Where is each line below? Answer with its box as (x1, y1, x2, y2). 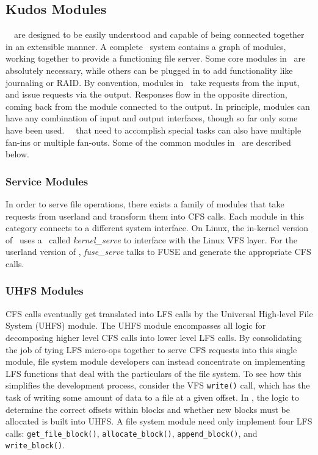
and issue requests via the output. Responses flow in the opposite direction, (5, 88, 287, 101)
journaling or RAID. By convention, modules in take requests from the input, (5, 76, 300, 88)
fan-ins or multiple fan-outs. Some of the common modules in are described (5, 135, 291, 148)
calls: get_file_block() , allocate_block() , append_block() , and (5, 426, 258, 439)
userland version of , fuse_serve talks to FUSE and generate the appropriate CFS (5, 245, 311, 258)
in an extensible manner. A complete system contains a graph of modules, (5, 40, 286, 52)
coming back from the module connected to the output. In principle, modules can (5, 99, 310, 112)
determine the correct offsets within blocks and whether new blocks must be (5, 403, 290, 415)
